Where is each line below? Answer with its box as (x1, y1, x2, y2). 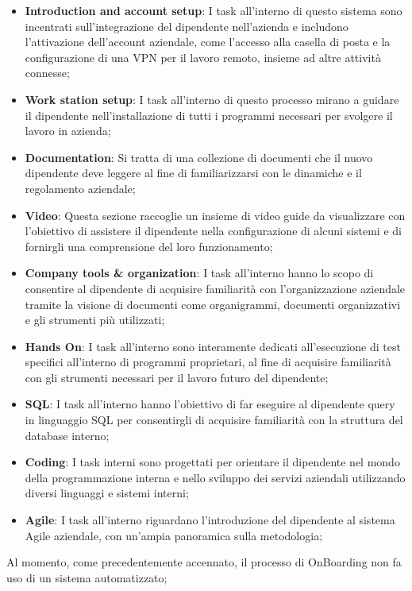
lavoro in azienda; (25, 122, 111, 139)
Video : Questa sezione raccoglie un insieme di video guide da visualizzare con (25, 207, 406, 223)
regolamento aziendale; (25, 180, 136, 196)
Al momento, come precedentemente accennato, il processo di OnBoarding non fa (6, 554, 402, 570)
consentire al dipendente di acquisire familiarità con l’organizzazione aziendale (25, 280, 406, 296)
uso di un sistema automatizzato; (6, 569, 167, 585)
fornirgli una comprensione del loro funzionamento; (25, 238, 273, 254)
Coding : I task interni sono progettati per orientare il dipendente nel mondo (25, 454, 400, 470)
